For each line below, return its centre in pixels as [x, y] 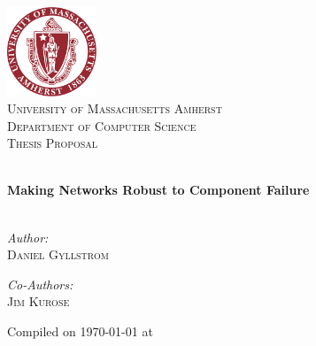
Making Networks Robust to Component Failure [158, 190]
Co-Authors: [40, 284]
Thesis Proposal [53, 143]
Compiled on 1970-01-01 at [80, 331]
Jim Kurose [39, 301]
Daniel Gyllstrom [58, 254]
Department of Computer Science [102, 125]
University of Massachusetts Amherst [115, 108]
